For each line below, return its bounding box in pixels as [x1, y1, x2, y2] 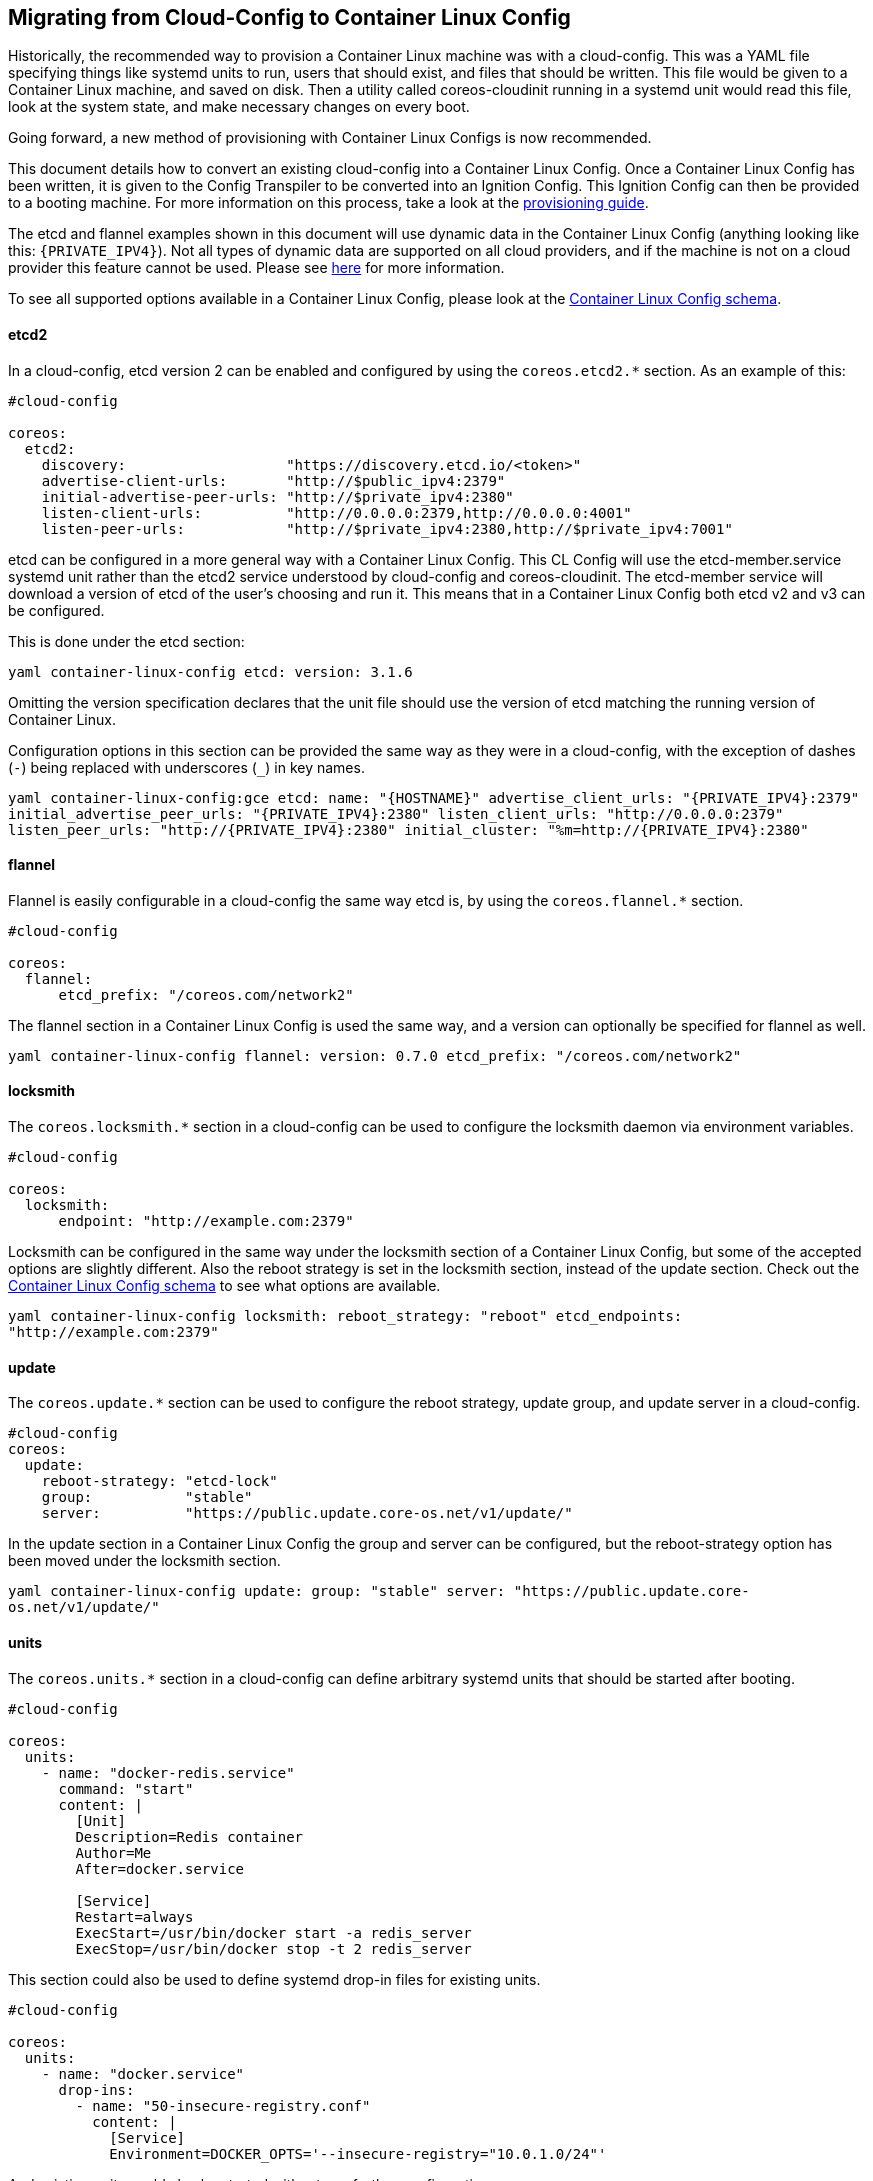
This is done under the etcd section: [8, 632, 245, 650]
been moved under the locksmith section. [8, 1552, 281, 1570]
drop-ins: [58, 2081, 135, 2098]
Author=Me [75, 1844, 152, 1861]
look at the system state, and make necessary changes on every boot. [8, 98, 470, 116]
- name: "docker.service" [41, 2065, 245, 2082]
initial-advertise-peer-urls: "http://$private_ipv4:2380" [41, 488, 514, 505]
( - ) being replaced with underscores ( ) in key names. [8, 758, 365, 776]
